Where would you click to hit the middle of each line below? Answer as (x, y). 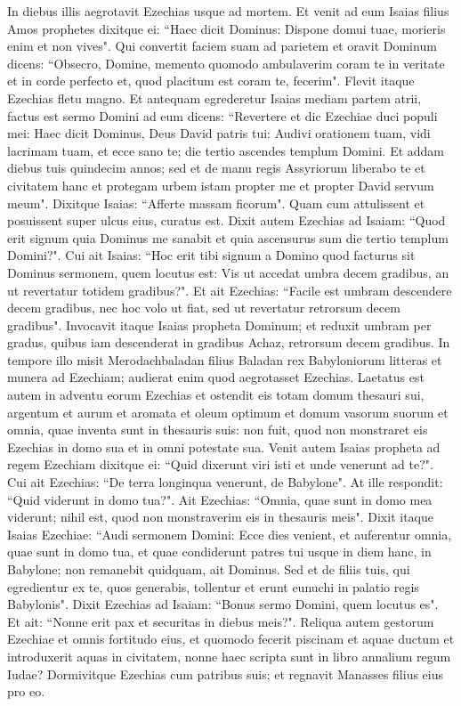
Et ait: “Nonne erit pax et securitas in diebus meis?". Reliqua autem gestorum (221, 621)
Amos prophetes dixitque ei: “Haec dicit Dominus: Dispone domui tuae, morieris (226, 28)
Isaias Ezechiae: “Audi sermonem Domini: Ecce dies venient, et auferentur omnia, (230, 534)
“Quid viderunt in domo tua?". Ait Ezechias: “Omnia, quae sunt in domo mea (220, 499)
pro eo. (26, 691)
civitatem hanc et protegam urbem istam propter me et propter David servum (221, 185)
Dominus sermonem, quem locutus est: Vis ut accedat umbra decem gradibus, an (228, 272)
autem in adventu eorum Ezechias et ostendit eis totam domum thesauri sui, (216, 395)
